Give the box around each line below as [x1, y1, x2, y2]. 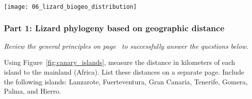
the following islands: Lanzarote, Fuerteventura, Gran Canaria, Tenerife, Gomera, [4, 76, 248, 86]
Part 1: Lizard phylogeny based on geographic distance [4, 21, 225, 34]
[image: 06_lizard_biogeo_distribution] [4, 3, 137, 10]
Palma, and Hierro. [4, 86, 61, 96]
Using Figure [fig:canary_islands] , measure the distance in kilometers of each [4, 57, 235, 67]
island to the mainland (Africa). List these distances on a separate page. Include [4, 67, 244, 77]
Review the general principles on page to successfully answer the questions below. [4, 40, 249, 51]
